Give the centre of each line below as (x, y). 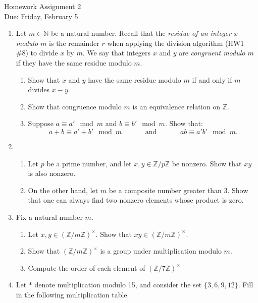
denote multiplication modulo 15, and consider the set (118, 285)
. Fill (246, 285)
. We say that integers (117, 53)
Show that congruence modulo (75, 106)
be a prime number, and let (89, 163)
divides (39, 89)
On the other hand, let (63, 190)
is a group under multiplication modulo (161, 251)
